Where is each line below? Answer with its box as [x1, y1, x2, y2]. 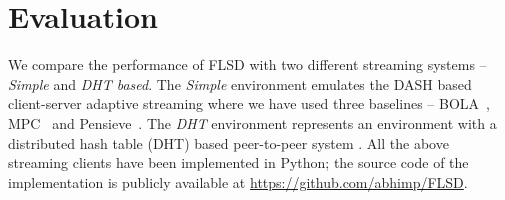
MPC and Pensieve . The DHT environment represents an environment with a [8, 112, 497, 133]
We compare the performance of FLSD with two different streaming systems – [8, 54, 487, 75]
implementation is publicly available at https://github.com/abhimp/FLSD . [8, 171, 468, 192]
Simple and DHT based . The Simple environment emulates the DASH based [8, 73, 472, 94]
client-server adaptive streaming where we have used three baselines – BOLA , [8, 93, 490, 114]
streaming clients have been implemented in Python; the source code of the [8, 152, 469, 173]
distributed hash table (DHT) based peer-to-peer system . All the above [8, 132, 449, 153]
